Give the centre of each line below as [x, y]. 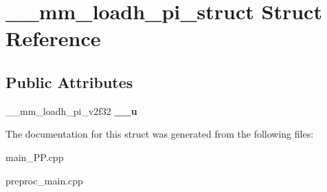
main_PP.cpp [35, 157]
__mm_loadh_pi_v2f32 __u [71, 110]
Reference [53, 38]
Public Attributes [69, 82]
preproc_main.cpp [44, 180]
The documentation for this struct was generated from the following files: [160, 134]
